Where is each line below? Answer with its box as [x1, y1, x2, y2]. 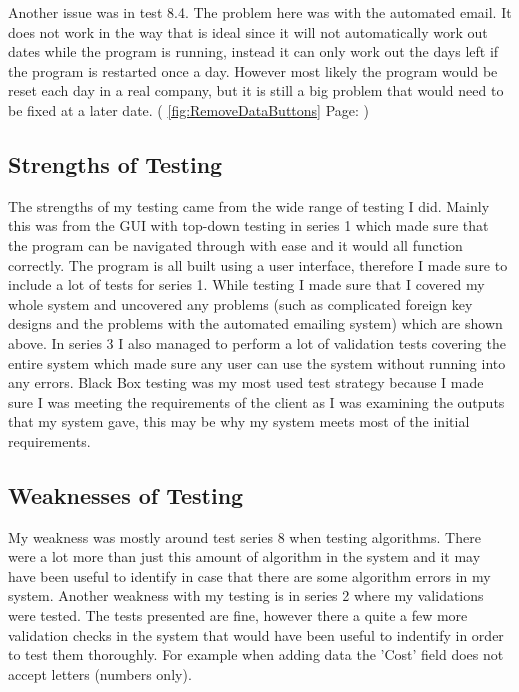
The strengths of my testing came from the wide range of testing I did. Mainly [8, 195, 490, 216]
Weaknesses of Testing [8, 479, 244, 510]
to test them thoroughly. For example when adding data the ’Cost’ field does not [8, 644, 504, 665]
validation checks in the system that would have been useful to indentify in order [8, 624, 504, 645]
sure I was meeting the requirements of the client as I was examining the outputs [8, 391, 505, 412]
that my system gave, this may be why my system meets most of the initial [8, 411, 470, 432]
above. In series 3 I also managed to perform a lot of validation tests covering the [8, 332, 506, 353]
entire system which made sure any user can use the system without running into [8, 352, 506, 373]
